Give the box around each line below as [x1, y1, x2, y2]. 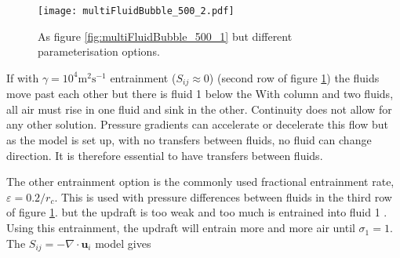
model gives [95, 234, 151, 251]
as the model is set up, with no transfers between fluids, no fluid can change [6, 132, 372, 148]
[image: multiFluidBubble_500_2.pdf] [38, 5, 235, 16]
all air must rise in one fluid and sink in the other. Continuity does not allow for [6, 100, 392, 117]
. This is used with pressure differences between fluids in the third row [54, 188, 392, 205]
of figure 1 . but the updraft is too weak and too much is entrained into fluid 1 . [6, 204, 387, 220]
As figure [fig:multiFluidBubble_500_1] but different [38, 27, 293, 44]
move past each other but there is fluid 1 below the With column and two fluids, [6, 85, 394, 102]
